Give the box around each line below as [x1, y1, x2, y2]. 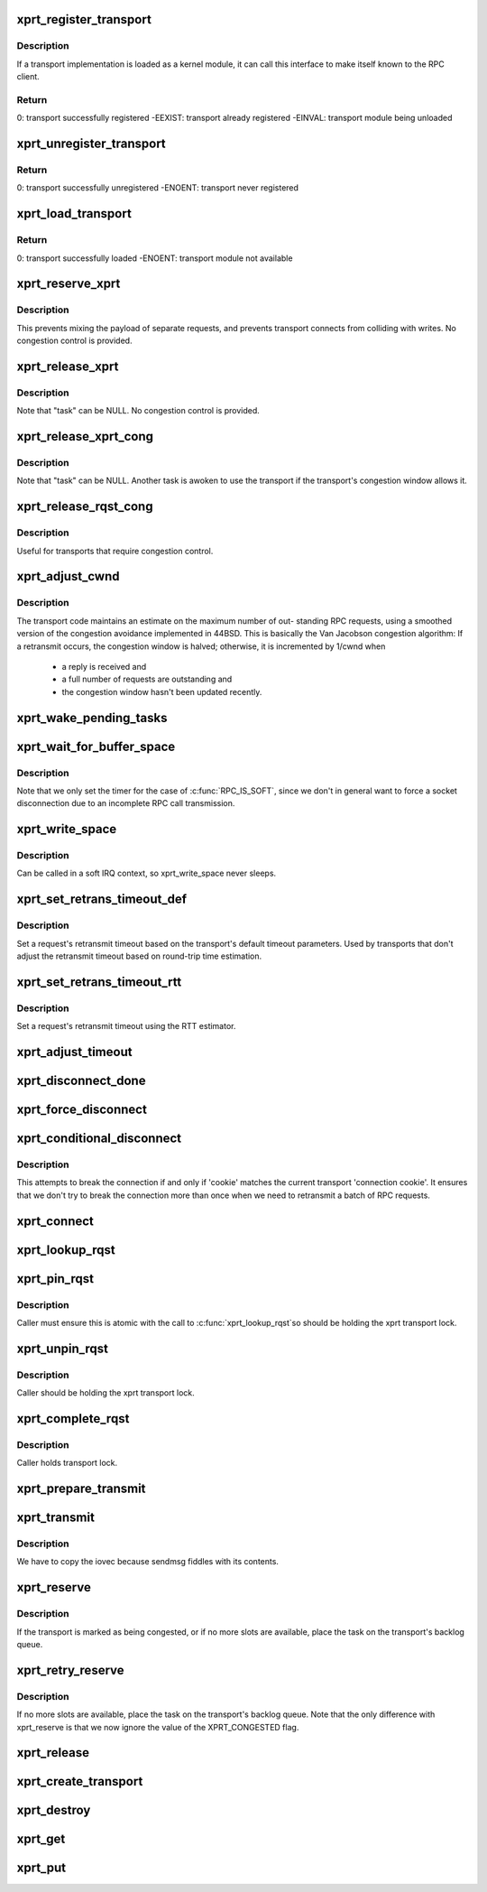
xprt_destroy [16, 1803, 91, 1818]
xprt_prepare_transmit [16, 1481, 146, 1497]
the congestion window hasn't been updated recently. [61, 686, 262, 697]
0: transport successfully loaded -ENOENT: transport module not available [16, 253, 293, 264]
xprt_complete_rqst [16, 1411, 130, 1426]
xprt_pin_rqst [16, 1271, 95, 1286]
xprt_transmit [16, 1510, 95, 1526]
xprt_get [16, 1832, 66, 1847]
